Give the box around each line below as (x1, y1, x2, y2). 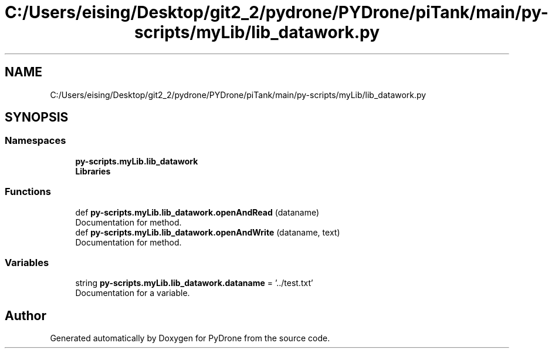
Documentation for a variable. (75, 288, 190, 298)
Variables (5, 256, 49, 268)
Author (5, 308, 46, 323)
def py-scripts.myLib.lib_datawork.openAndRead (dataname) (75, 207, 320, 217)
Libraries (75, 166, 111, 176)
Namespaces (5, 135, 66, 147)
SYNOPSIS (5, 110, 69, 125)
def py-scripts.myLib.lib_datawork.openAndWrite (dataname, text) (75, 227, 340, 237)
